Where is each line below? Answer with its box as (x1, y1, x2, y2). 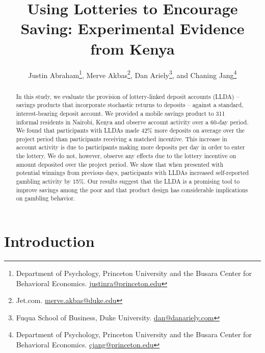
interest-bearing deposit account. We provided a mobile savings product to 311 (16, 109, 225, 117)
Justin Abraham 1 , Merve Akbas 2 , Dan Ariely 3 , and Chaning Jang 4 (28, 68, 237, 80)
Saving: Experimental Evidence (20, 18, 245, 39)
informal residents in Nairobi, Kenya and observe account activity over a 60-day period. (16, 117, 249, 126)
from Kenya (90, 38, 175, 59)
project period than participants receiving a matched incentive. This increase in (16, 134, 227, 143)
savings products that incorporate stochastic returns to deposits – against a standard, (16, 100, 244, 109)
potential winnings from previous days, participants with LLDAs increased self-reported (16, 168, 249, 177)
